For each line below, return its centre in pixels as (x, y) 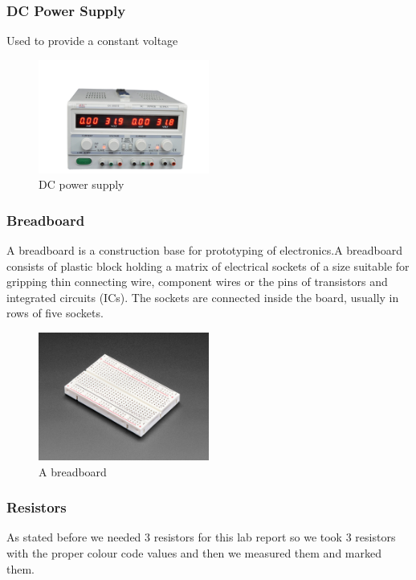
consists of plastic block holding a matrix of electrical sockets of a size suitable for (208, 265)
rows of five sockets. (55, 313)
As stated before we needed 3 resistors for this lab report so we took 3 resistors (201, 537)
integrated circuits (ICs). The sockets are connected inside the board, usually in (203, 297)
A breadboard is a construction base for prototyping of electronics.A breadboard (205, 250)
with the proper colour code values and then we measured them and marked (194, 553)
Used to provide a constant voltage (92, 41)
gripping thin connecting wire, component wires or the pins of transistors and (197, 282)
